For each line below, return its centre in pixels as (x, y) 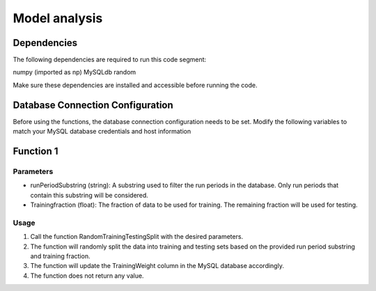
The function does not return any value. (87, 276)
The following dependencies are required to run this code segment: (110, 60)
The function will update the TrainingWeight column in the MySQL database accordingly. (157, 266)
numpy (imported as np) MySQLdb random (75, 72)
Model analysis (58, 18)
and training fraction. (60, 256)
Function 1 (36, 151)
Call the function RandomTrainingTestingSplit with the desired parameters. (137, 237)
